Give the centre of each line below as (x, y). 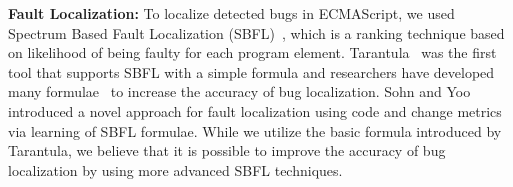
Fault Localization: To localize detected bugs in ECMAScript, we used (231, 13)
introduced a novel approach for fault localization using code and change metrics (255, 110)
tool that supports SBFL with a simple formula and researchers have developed (251, 71)
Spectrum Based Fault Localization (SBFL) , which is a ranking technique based (256, 32)
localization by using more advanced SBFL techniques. (175, 169)
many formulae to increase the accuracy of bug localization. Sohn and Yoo (239, 91)
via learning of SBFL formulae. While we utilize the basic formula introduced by (255, 130)
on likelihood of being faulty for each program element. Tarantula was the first (252, 52)
